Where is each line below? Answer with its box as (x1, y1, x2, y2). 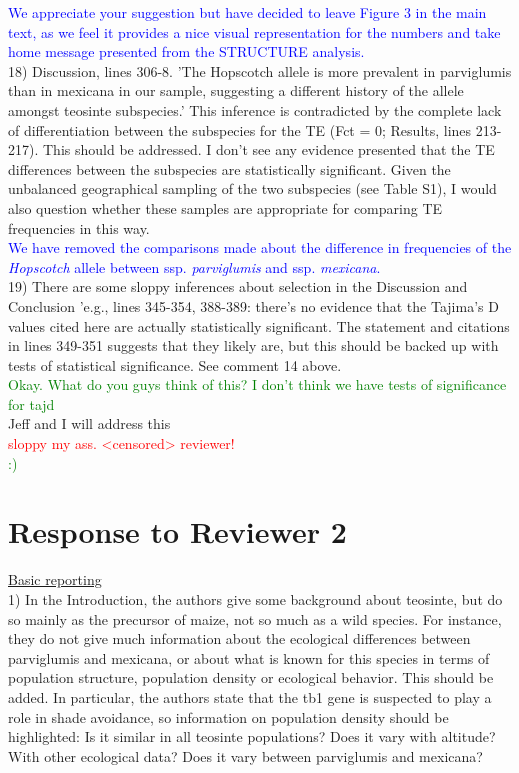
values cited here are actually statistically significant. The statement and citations (8, 315, 510, 336)
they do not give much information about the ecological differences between (8, 628, 471, 649)
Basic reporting (8, 569, 102, 590)
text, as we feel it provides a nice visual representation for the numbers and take (8, 21, 501, 42)
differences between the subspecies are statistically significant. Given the (8, 158, 451, 179)
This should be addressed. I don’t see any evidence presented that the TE (42, 139, 495, 160)
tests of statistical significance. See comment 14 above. (8, 354, 342, 375)
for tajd (8, 393, 55, 414)
